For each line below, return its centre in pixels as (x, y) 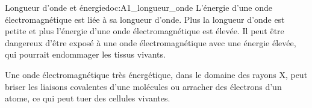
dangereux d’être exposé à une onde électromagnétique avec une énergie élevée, (151, 42)
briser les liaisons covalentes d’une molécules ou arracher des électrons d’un (143, 86)
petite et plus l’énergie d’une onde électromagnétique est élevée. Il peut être (145, 31)
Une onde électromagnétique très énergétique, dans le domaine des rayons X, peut (156, 74)
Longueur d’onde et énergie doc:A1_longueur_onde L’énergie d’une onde (139, 7)
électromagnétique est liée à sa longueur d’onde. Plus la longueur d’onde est (145, 19)
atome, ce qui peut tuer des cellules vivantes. (88, 98)
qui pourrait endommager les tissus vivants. (85, 54)
